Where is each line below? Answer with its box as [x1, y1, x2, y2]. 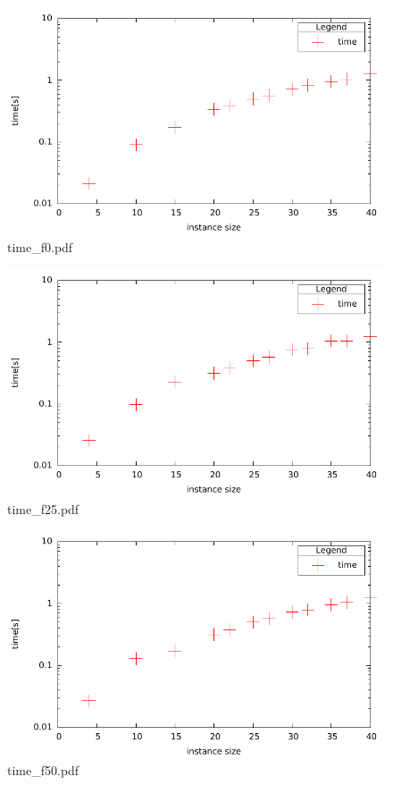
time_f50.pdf [7, 761, 79, 780]
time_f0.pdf [7, 237, 73, 256]
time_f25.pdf [7, 499, 79, 518]
